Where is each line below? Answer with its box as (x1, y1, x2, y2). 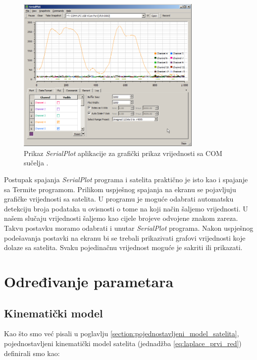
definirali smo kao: (4, 348, 60, 358)
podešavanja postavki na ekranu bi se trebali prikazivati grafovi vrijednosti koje (4, 232, 246, 243)
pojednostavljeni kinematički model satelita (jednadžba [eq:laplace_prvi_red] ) (4, 338, 242, 348)
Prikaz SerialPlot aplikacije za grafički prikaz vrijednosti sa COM (24, 148, 222, 158)
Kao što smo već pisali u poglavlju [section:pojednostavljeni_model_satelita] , (4, 328, 239, 339)
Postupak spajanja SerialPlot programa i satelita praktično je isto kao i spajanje (4, 174, 248, 185)
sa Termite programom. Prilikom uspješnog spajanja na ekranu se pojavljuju (4, 184, 236, 194)
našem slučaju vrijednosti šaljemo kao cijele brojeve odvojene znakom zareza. (4, 213, 238, 223)
